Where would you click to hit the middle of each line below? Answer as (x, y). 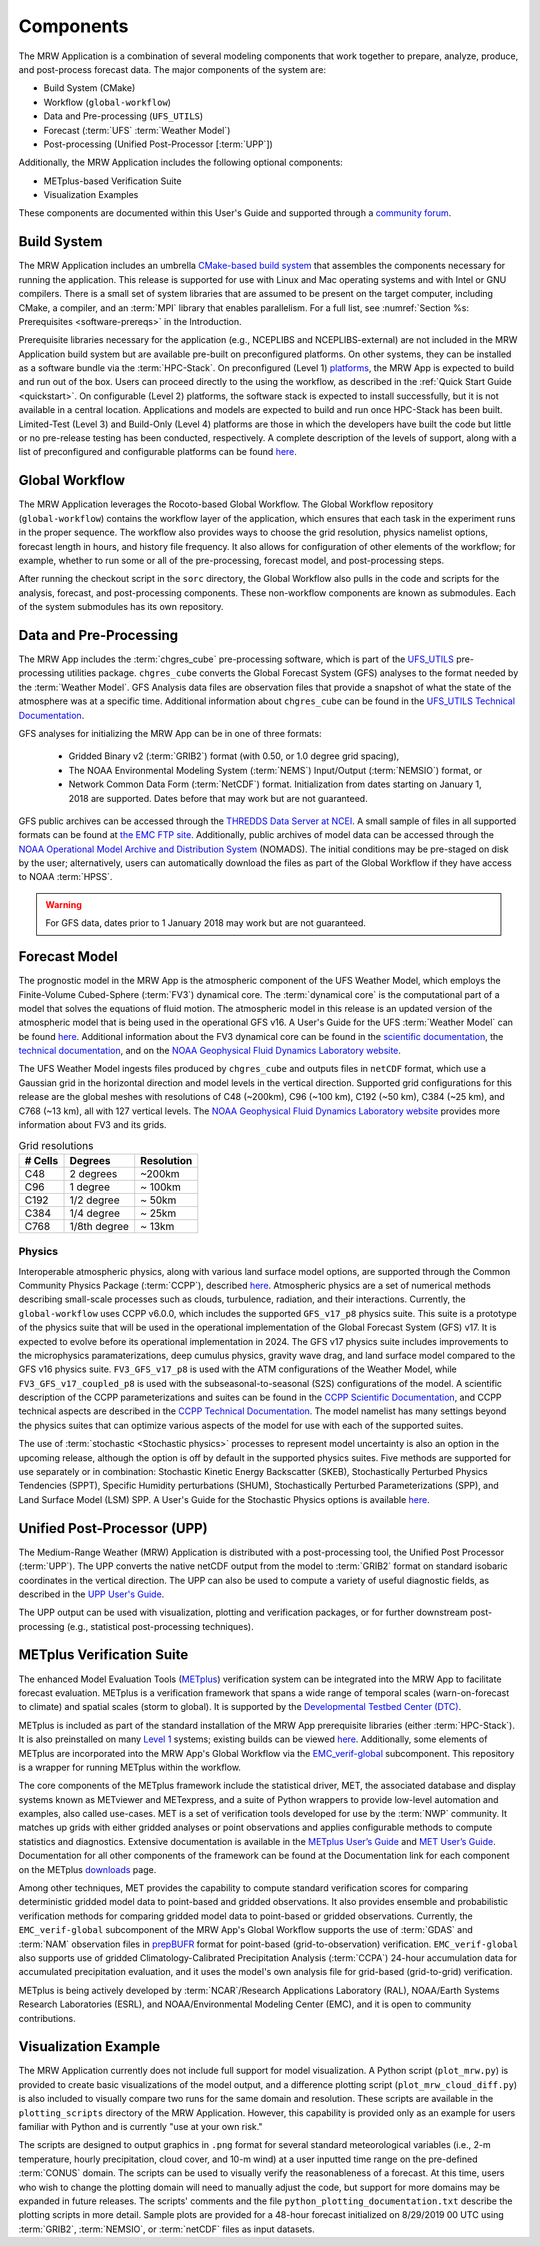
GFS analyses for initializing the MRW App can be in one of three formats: (170, 733)
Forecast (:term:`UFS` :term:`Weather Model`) (137, 130)
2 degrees (93, 1173)
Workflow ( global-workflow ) (107, 102)
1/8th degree (99, 1226)
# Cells (41, 1160)
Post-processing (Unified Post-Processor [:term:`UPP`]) (158, 144)
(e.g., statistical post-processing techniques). (160, 1626)
